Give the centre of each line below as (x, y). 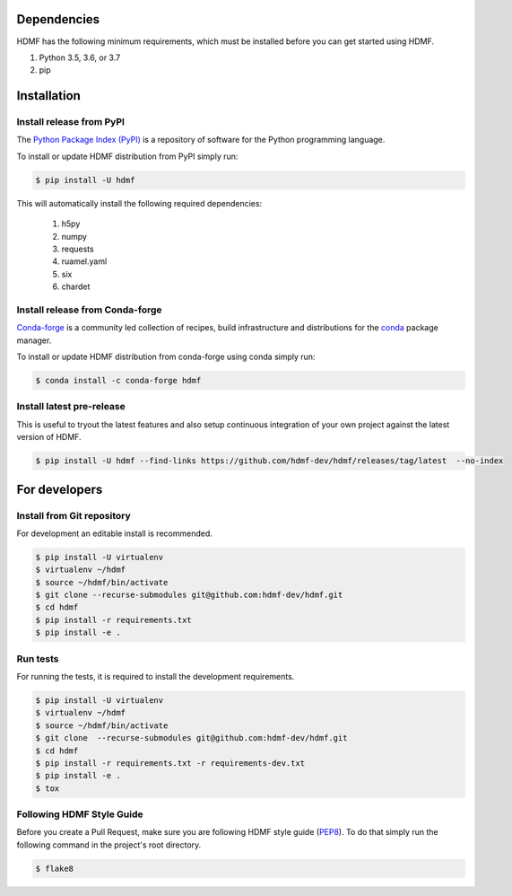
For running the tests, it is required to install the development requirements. (156, 676)
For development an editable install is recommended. (114, 533)
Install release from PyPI (71, 122)
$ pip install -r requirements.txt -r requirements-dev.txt (170, 763)
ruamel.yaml (84, 261)
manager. (34, 340)
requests (78, 249)
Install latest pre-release (71, 407)
